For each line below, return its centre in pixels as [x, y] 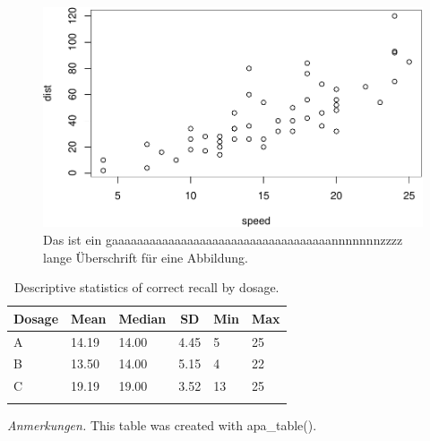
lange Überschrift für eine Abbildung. [146, 257]
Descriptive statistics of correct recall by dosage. [147, 287]
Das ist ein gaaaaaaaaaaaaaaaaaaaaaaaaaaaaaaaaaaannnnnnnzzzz [223, 240]
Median [142, 318]
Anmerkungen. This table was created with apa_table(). [162, 424]
